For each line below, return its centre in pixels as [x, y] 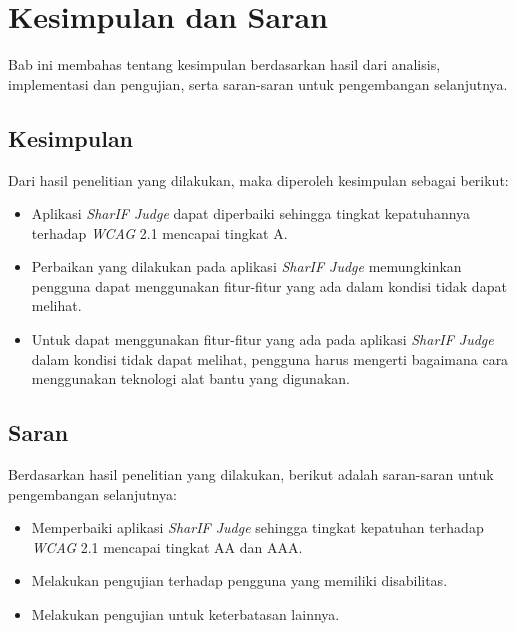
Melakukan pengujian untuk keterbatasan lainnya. [185, 614]
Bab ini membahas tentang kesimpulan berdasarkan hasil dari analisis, [224, 64]
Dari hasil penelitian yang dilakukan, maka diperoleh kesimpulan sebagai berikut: [258, 179]
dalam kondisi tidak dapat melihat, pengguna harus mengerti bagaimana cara [270, 358]
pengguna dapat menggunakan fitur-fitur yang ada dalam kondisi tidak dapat [269, 285]
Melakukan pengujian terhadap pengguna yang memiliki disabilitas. [239, 580]
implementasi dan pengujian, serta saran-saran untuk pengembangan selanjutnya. [258, 83]
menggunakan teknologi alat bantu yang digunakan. [190, 378]
